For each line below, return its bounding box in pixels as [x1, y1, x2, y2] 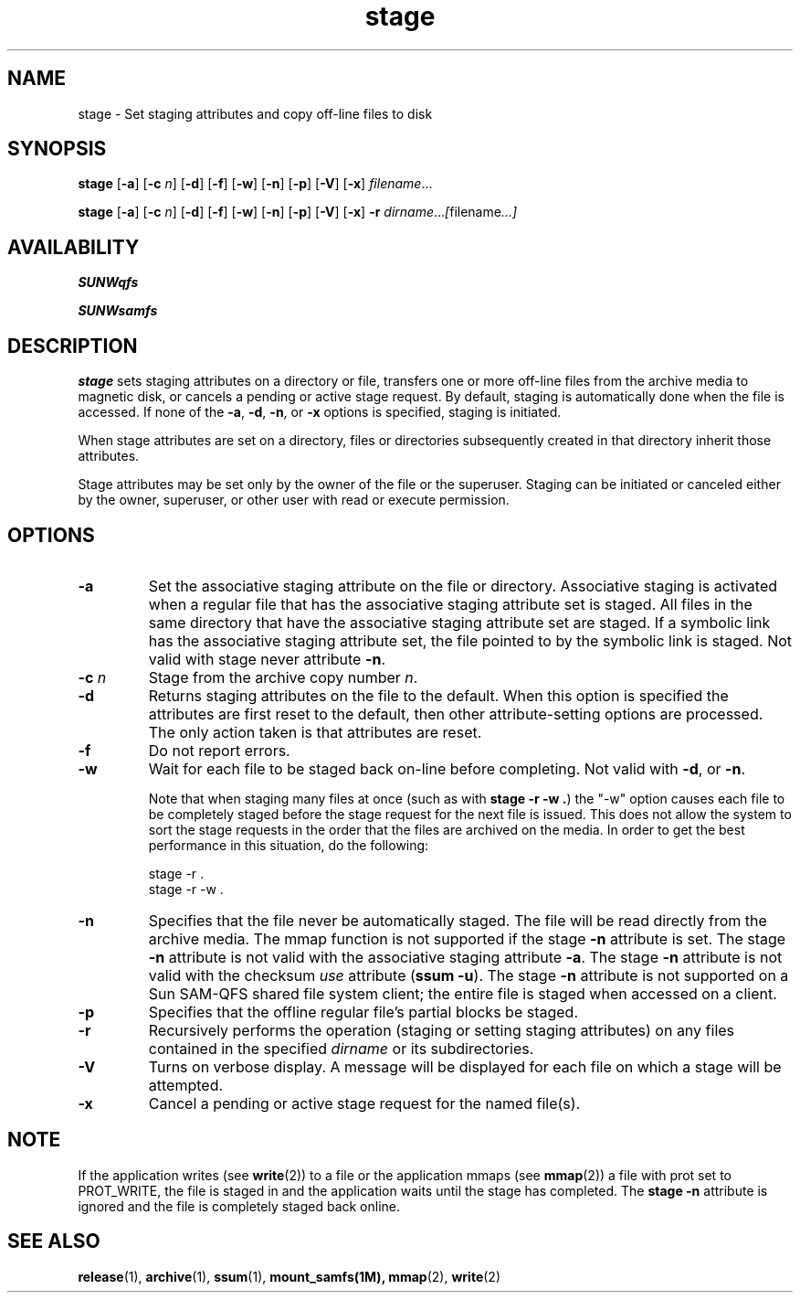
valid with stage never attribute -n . [148, 649, 386, 668]
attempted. [148, 1075, 224, 1094]
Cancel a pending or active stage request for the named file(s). [148, 1093, 581, 1113]
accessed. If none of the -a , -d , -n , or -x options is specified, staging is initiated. [78, 404, 562, 421]
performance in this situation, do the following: [148, 836, 429, 853]
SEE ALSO [7, 1230, 100, 1253]
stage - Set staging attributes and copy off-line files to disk [78, 105, 433, 122]
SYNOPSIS [7, 137, 107, 161]
